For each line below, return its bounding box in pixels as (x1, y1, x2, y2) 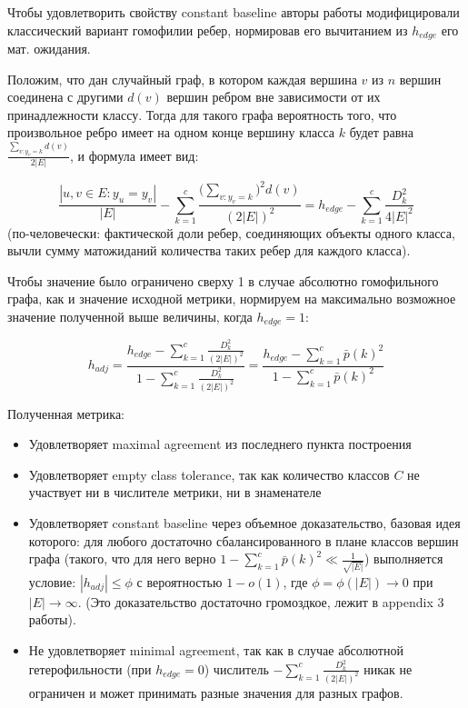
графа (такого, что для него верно (28, 549, 216, 568)
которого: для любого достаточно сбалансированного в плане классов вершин (28, 531, 459, 550)
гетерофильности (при (28, 659, 152, 678)
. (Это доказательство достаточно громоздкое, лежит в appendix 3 (77, 592, 444, 611)
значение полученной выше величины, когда (7, 306, 253, 325)
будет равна (349, 123, 414, 142)
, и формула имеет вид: (69, 145, 199, 165)
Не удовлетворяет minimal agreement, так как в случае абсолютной (28, 641, 403, 660)
